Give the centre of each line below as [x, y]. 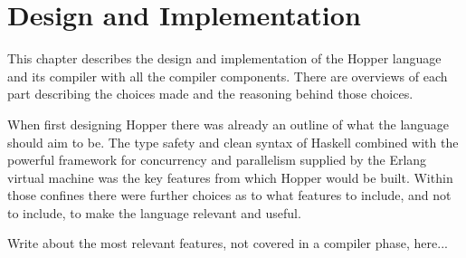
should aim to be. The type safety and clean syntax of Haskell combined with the [233, 142]
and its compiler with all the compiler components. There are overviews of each [228, 76]
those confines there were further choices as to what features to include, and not [229, 195]
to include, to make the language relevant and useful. [154, 212]
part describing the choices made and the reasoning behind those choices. [210, 94]
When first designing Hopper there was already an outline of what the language [228, 124]
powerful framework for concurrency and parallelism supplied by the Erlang [217, 160]
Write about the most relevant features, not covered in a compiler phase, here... [228, 243]
